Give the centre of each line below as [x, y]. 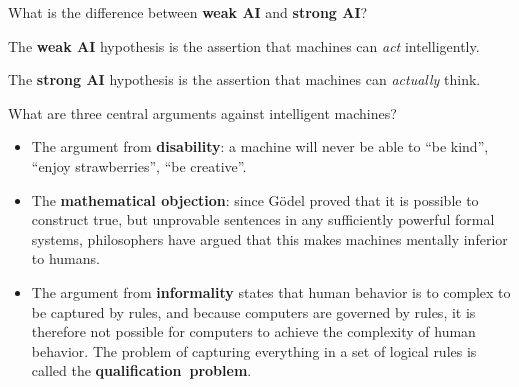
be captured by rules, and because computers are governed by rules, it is [253, 311]
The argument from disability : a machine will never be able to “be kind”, [260, 146]
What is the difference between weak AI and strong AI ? [188, 12]
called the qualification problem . [141, 370]
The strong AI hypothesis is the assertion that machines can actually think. [244, 79]
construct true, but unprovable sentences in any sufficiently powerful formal [263, 219]
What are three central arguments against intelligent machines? [202, 112]
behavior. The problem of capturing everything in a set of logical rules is [254, 350]
